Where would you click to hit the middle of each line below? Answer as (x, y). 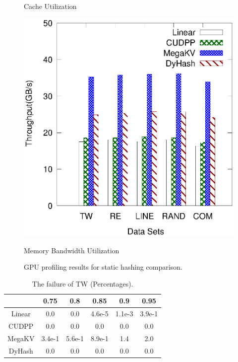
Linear (21, 314)
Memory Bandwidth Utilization (72, 250)
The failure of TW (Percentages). (83, 283)
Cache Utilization (50, 6)
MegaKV (21, 338)
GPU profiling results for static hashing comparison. (103, 267)
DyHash (21, 350)
